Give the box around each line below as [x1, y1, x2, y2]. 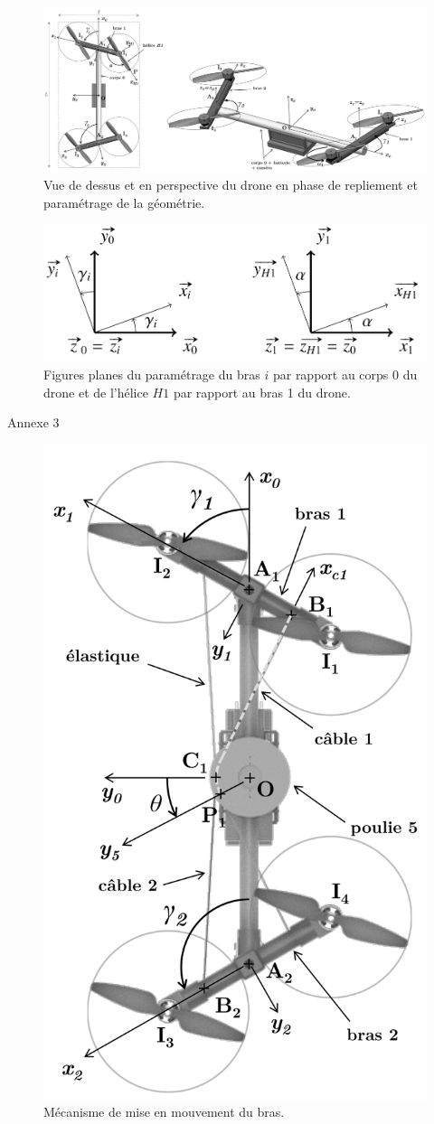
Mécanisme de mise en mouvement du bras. [43, 1102, 285, 1121]
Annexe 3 [7, 413, 60, 432]
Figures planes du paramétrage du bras [43, 364, 260, 383]
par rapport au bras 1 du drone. [173, 382, 351, 401]
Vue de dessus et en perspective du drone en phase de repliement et [43, 175, 418, 194]
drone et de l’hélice [43, 382, 148, 401]
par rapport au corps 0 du [272, 364, 418, 383]
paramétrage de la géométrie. [43, 192, 205, 211]
